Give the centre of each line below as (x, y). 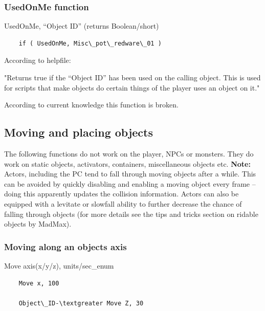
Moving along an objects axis (65, 246)
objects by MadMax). (38, 224)
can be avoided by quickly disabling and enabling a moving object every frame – (130, 183)
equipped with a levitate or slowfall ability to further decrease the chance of (123, 203)
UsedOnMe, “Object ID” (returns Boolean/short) (82, 26)
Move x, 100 (39, 283)
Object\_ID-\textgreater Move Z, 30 (81, 303)
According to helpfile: (38, 60)
